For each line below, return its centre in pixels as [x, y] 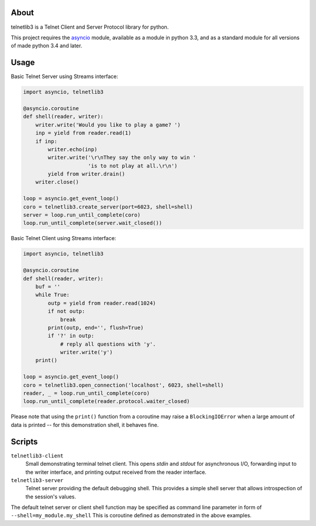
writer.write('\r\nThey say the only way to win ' [122, 158]
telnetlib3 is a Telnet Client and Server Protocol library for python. [90, 27]
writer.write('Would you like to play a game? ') [108, 125]
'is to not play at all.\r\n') [133, 166]
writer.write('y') [87, 352]
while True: [53, 295]
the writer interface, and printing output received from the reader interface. [116, 472]
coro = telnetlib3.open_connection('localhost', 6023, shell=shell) [123, 385]
